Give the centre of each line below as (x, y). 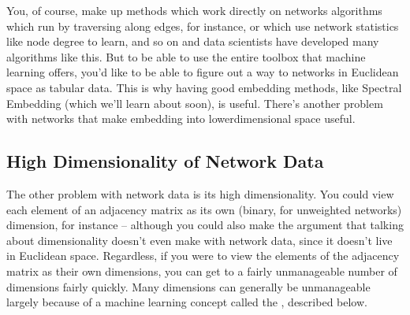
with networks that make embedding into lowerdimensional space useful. (181, 119)
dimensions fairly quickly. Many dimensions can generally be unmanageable (188, 286)
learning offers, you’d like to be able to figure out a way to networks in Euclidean (203, 72)
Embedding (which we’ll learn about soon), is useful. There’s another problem (195, 103)
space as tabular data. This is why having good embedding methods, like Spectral (204, 87)
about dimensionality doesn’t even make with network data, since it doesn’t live (199, 240)
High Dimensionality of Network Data (165, 161)
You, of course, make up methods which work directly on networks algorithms (194, 10)
